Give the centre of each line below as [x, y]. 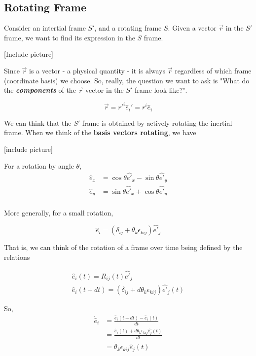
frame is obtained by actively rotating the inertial [157, 123]
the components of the [40, 90]
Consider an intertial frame [45, 28]
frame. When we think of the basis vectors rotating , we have [100, 132]
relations [17, 257]
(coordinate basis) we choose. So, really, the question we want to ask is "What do [127, 80]
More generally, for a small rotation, [59, 212]
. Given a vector [192, 28]
